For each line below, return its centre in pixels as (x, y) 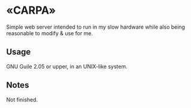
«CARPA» (31, 10)
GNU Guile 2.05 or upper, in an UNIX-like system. (67, 66)
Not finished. (22, 100)
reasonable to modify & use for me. (50, 33)
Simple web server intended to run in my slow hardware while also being (96, 27)
